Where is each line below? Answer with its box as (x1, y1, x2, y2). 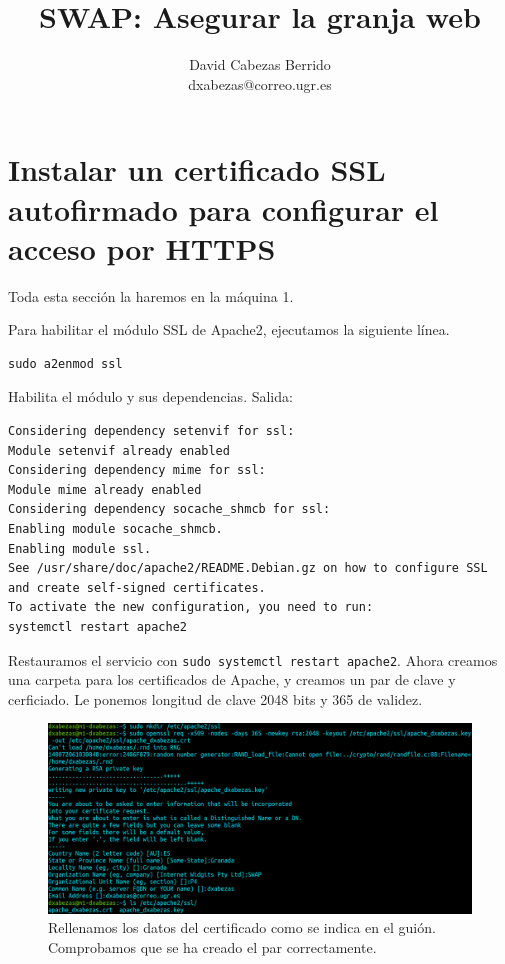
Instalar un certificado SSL (8, 149, 386, 190)
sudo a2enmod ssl (8, 356, 123, 371)
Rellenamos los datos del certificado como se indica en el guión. (48, 917, 436, 938)
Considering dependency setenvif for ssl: (8, 424, 295, 438)
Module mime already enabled (8, 482, 202, 497)
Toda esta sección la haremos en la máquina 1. (8, 285, 294, 306)
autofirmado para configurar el (8, 188, 439, 229)
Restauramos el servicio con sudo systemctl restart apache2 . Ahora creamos (8, 649, 498, 670)
